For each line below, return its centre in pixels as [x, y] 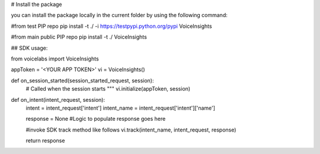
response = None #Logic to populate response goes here [96, 119]
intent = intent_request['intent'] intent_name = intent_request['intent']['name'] [121, 108]
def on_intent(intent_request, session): [58, 100]
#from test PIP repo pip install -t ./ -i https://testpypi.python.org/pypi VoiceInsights [112, 26]
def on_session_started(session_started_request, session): [82, 81]
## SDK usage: [29, 48]
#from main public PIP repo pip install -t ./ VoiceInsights [79, 37]
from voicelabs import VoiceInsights [55, 59]
